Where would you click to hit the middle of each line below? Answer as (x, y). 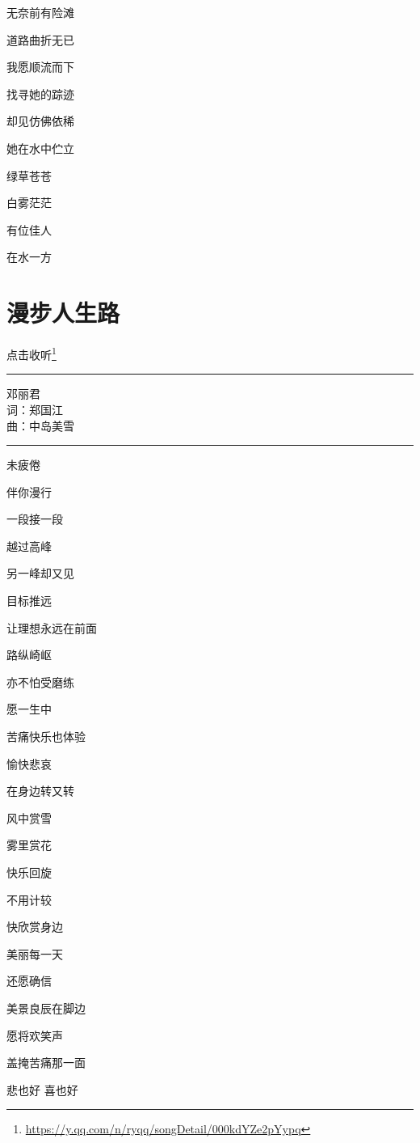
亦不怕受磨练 (40, 682)
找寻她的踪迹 (40, 93)
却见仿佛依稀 (40, 121)
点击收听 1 (31, 353)
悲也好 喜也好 (42, 1089)
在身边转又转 (40, 791)
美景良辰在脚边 (46, 1008)
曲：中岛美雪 (40, 425)
